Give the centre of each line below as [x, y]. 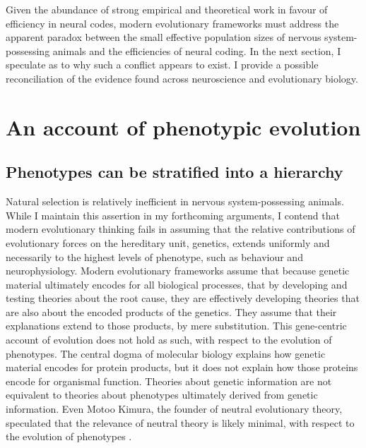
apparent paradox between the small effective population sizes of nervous [164, 37]
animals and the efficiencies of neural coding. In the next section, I [197, 50]
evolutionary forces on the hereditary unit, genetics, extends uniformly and [168, 242]
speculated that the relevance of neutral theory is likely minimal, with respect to [180, 422]
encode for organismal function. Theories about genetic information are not [169, 381]
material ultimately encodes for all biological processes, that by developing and [177, 284]
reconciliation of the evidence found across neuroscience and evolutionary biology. [182, 78]
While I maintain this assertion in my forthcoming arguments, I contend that [173, 215]
